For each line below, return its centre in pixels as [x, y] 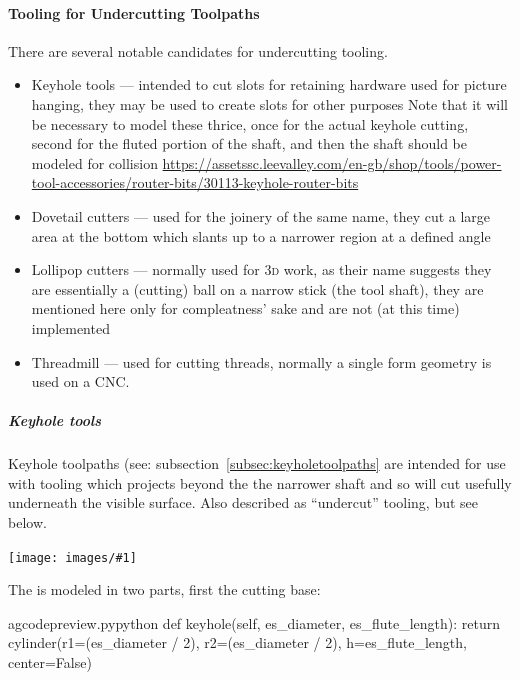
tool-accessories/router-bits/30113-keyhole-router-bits [195, 182]
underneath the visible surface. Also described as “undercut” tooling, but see [243, 502]
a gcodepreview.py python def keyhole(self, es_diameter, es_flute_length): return [254, 622]
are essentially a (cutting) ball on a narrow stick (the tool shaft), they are [257, 288]
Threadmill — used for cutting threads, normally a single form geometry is [261, 361]
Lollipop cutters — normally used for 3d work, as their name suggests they [261, 269]
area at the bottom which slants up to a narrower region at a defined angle [261, 235]
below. [27, 522]
